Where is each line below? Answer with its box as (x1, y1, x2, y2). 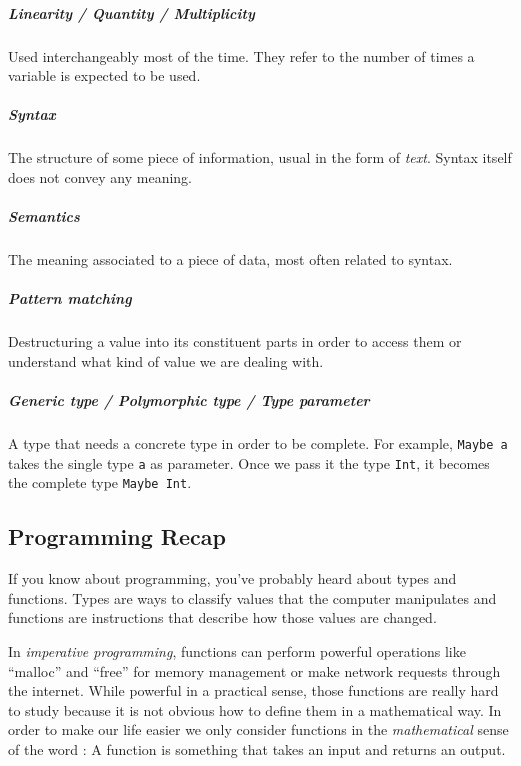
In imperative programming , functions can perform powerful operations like (8, 640, 466, 661)
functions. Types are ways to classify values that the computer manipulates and (8, 587, 497, 608)
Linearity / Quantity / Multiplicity (8, 2, 255, 23)
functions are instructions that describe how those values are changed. (8, 607, 437, 628)
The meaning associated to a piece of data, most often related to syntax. (8, 249, 453, 270)
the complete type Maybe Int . (8, 472, 192, 493)
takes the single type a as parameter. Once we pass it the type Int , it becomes (8, 452, 490, 473)
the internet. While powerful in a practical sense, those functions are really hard (8, 680, 499, 701)
